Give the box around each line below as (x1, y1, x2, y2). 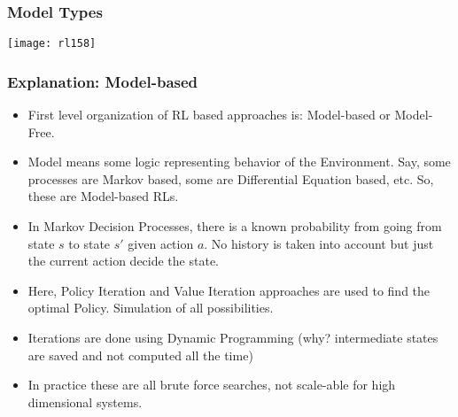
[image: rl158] (7, 37, 97, 50)
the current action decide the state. (27, 251, 219, 270)
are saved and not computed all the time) (27, 345, 253, 364)
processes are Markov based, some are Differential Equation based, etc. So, (27, 169, 434, 188)
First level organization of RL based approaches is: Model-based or (27, 105, 391, 124)
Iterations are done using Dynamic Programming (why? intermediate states (27, 328, 439, 347)
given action (128, 234, 194, 252)
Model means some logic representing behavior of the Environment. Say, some (27, 152, 451, 171)
